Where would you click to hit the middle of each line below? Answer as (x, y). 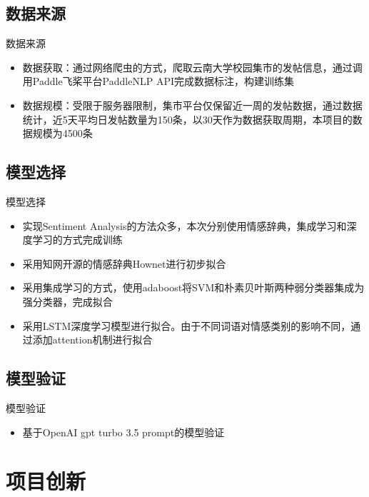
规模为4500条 (62, 133)
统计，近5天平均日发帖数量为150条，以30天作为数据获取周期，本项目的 (187, 119)
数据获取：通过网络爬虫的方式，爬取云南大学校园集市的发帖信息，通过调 (192, 67)
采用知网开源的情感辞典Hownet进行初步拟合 (124, 263)
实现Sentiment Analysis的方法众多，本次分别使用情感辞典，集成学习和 (184, 225)
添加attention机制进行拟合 (92, 340)
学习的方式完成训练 (77, 240)
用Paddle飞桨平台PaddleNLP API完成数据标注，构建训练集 (158, 81)
